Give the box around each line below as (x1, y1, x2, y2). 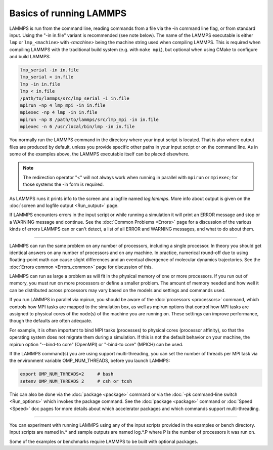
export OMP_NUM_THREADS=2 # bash (20, 371, 114, 377)
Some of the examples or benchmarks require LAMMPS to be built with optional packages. (9, 438, 198, 444)
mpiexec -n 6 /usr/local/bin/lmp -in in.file (20, 124, 135, 130)
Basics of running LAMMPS (9, 8, 127, 19)
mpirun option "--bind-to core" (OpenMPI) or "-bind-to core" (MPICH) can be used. (9, 341, 184, 347)
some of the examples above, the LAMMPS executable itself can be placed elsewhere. (9, 151, 190, 157)
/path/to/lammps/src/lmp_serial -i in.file (20, 95, 130, 101)
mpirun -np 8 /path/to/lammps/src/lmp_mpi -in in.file (20, 116, 159, 122)
